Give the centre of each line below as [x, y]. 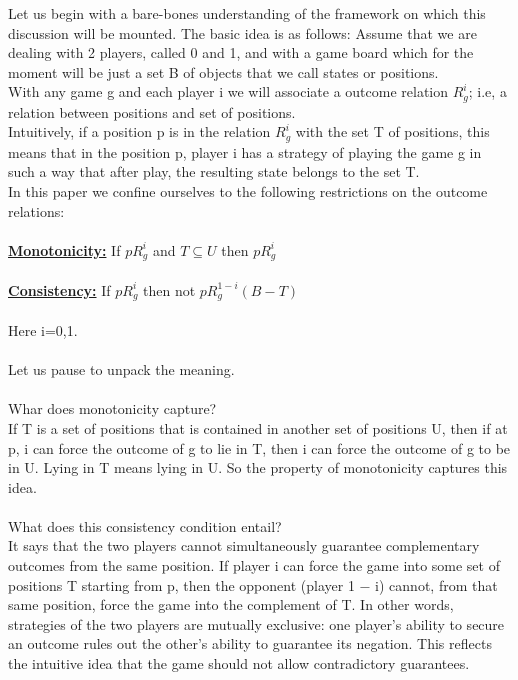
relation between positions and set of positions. [152, 111]
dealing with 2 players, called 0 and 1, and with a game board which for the [241, 52]
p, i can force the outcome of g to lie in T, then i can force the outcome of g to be [259, 447]
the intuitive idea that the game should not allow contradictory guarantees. [239, 663]
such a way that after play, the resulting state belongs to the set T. [214, 171]
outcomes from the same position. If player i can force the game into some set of [254, 565]
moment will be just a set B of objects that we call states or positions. [223, 71]
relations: [36, 210]
